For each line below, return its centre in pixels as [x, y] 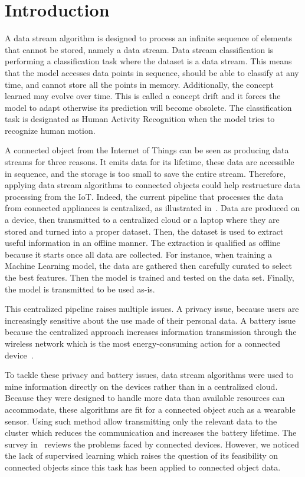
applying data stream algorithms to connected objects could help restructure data [153, 185]
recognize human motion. [50, 130]
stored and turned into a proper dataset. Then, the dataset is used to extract [144, 231]
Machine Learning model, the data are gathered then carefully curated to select [148, 266]
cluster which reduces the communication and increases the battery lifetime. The [151, 432]
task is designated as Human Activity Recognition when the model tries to [140, 119]
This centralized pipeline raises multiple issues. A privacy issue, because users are [152, 309]
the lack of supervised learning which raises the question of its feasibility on [142, 455]
